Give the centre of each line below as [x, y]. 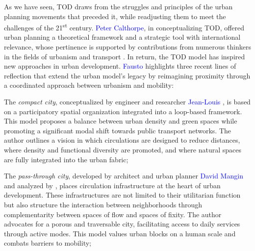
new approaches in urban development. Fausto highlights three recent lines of [120, 66]
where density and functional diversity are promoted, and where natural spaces [123, 149]
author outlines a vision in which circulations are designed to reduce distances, [122, 140]
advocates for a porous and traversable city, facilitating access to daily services [122, 224]
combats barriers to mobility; [48, 243]
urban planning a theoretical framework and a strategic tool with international [122, 37]
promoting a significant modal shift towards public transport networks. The [118, 130]
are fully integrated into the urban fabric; [66, 159]
